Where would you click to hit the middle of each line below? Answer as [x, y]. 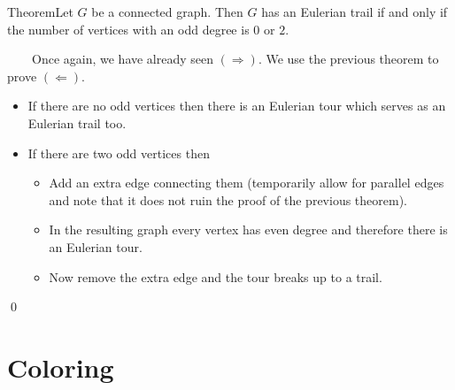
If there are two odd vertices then [119, 153]
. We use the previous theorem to [348, 59]
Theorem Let [40, 11]
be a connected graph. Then [167, 11]
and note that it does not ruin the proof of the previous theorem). [228, 199]
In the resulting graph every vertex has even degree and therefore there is [248, 229]
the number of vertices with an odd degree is [128, 29]
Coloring [61, 367]
